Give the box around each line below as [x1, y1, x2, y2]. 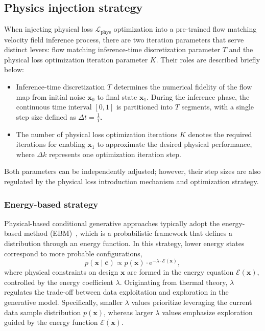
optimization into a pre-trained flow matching [113, 24, 257, 34]
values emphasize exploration [162, 306, 253, 317]
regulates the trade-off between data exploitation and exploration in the [4, 286, 229, 297]
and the [229, 44, 253, 55]
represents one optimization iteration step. [49, 148, 181, 159]
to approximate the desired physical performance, [97, 139, 252, 149]
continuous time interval [16, 101, 92, 112]
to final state [97, 91, 137, 102]
